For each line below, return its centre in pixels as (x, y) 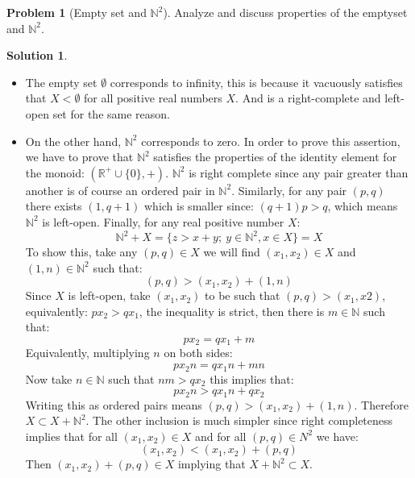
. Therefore (381, 404)
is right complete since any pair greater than (299, 172)
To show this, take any (81, 252)
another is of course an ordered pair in (120, 190)
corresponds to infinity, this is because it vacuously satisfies (256, 82)
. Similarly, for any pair (289, 190)
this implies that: (252, 378)
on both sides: (198, 353)
